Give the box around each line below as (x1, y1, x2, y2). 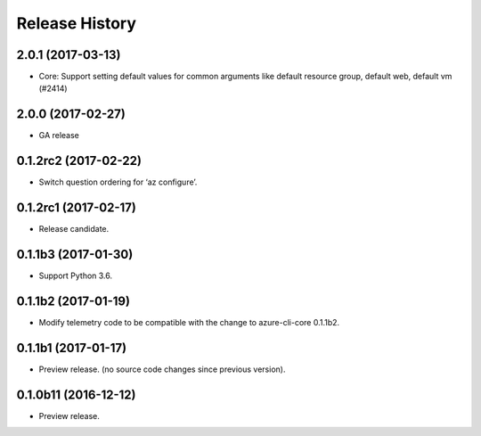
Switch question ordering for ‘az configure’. (38, 177, 198, 187)
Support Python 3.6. (38, 270, 113, 281)
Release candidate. (38, 224, 110, 234)
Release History (16, 13, 137, 33)
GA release (38, 130, 80, 141)
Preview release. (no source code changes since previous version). (38, 364, 286, 374)
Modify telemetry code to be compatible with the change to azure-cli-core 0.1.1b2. (38, 317, 340, 327)
